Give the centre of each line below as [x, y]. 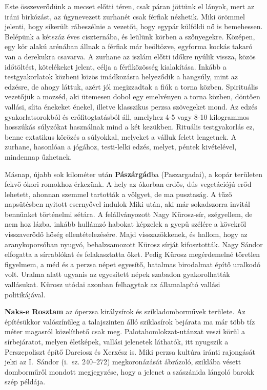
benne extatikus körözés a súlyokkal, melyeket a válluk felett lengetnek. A [121, 136]
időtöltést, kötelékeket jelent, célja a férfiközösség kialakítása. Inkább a [116, 66]
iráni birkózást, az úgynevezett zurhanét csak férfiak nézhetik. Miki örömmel [125, 16]
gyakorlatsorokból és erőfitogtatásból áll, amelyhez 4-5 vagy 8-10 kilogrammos [127, 116]
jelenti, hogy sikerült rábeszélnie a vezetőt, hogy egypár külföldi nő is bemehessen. [134, 26]
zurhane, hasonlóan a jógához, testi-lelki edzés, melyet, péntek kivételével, [121, 147]
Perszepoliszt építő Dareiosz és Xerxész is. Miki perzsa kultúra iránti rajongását [130, 351]
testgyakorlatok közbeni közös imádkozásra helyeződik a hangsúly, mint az [121, 77]
